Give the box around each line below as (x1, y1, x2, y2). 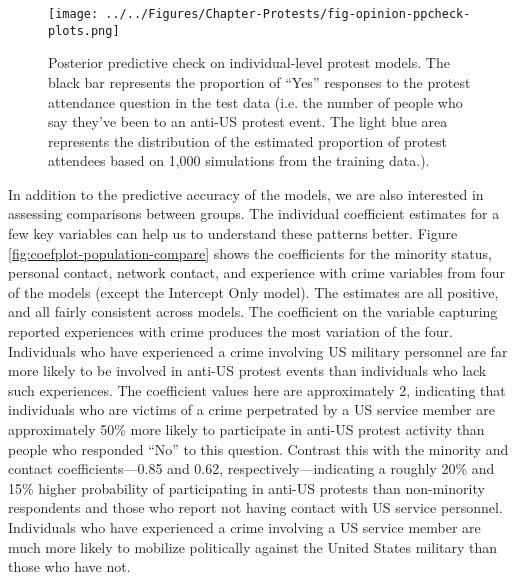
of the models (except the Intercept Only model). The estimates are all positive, (8, 281, 499, 302)
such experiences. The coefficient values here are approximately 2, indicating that (8, 379, 506, 400)
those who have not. (8, 556, 131, 577)
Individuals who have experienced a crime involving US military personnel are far (8, 340, 508, 361)
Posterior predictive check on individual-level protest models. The (48, 52, 450, 73)
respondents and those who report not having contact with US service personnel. (8, 497, 503, 518)
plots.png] (48, 23, 120, 38)
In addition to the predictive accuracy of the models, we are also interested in (8, 183, 484, 204)
